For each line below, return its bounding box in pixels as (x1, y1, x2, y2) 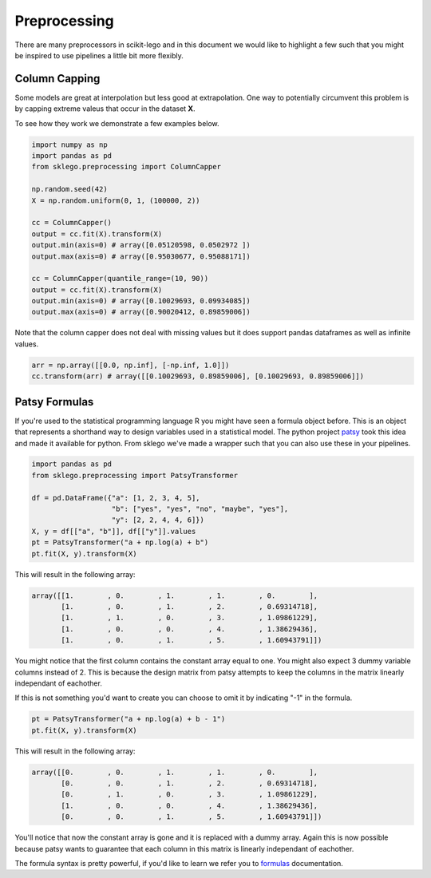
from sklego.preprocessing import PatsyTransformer (31, 471, 239, 480)
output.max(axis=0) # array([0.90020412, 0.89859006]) (31, 307, 251, 317)
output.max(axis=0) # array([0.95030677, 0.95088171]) (31, 251, 251, 261)
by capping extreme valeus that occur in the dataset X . (14, 104, 196, 113)
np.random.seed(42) (31, 184, 108, 194)
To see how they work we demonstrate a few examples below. (14, 118, 219, 128)
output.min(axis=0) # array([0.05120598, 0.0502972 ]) (31, 240, 251, 250)
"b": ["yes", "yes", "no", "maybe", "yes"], (111, 504, 289, 514)
